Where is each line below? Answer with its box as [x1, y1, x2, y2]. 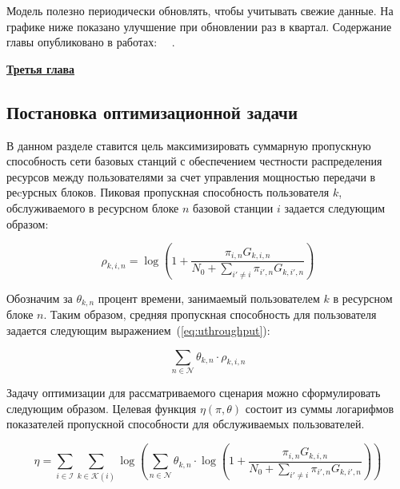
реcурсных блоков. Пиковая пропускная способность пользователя [6, 184, 330, 201]
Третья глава [6, 60, 75, 77]
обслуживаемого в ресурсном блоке [6, 199, 179, 216]
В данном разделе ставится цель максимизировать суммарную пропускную [6, 137, 371, 153]
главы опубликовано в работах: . [6, 34, 175, 50]
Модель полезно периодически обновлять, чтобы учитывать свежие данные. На [6, 2, 394, 18]
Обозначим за [6, 289, 73, 306]
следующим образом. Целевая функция [6, 400, 197, 416]
